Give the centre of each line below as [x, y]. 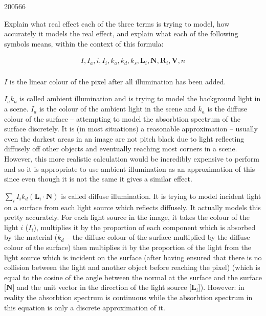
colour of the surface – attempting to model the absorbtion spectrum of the [122, 118]
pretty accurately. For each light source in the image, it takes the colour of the [127, 217]
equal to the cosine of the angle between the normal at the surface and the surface [133, 277]
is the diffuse [227, 109]
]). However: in [221, 287]
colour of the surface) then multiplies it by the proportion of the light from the [128, 247]
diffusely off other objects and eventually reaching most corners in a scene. [121, 149]
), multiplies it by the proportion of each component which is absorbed [145, 227]
